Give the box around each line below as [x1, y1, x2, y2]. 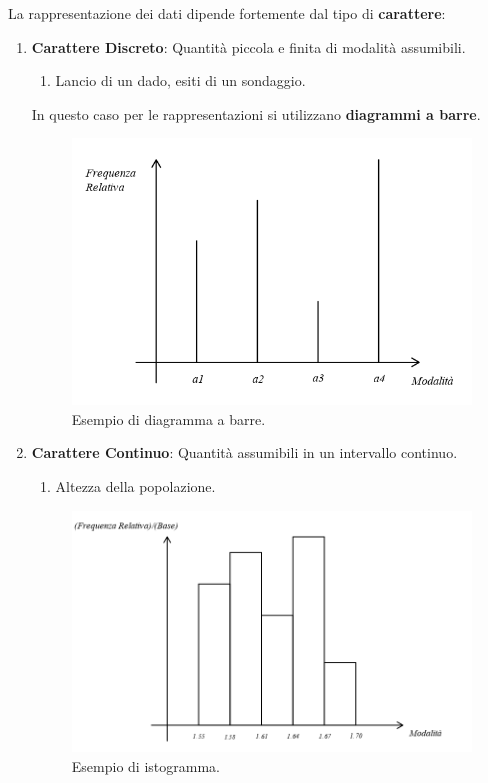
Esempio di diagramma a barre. [71, 408, 266, 429]
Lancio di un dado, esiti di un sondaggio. [55, 70, 306, 91]
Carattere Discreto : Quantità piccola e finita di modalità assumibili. [31, 36, 466, 57]
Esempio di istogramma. [71, 755, 220, 776]
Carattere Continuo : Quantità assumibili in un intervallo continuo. [31, 442, 458, 463]
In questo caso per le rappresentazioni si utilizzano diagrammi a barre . [31, 103, 481, 124]
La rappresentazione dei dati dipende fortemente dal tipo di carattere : [8, 3, 446, 23]
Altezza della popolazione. [55, 475, 216, 496]
